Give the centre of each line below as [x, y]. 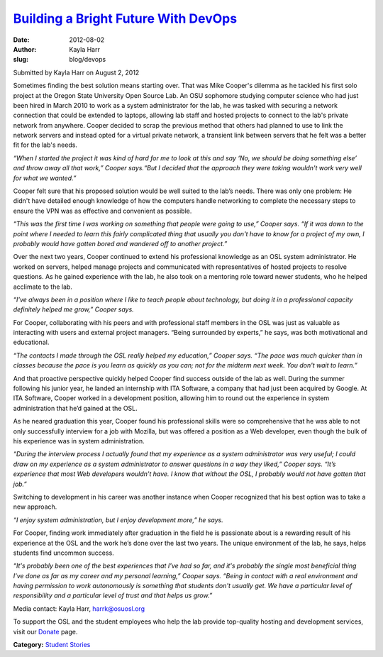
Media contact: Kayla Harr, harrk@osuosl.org [79, 608]
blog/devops [88, 60]
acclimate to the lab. [43, 287]
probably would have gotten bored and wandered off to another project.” [120, 243]
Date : [21, 40]
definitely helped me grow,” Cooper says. [73, 309]
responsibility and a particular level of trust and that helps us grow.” [113, 595]
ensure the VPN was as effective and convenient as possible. [102, 211]
